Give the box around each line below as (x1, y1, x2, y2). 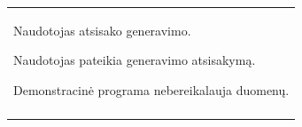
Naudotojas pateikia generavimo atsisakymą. (13, 51, 256, 69)
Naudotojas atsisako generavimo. (13, 20, 191, 39)
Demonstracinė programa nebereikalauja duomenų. (13, 80, 290, 99)
